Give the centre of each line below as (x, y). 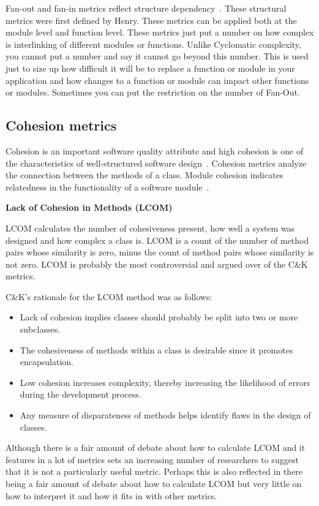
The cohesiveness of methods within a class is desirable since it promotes (156, 349)
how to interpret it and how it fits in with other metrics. (111, 495)
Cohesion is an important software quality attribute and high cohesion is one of (155, 150)
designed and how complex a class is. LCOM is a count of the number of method (157, 240)
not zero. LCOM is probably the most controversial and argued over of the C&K (157, 264)
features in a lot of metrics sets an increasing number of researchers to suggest (152, 459)
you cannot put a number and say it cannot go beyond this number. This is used (157, 56)
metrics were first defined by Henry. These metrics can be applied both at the (151, 20)
